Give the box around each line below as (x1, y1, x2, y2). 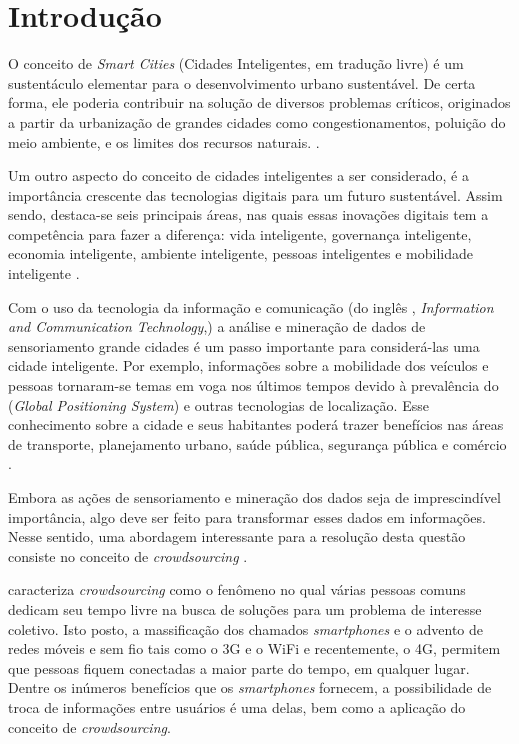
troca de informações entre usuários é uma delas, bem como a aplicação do (8, 696, 466, 717)
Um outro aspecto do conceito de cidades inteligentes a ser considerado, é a (8, 165, 469, 186)
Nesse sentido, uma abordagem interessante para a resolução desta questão (8, 526, 466, 547)
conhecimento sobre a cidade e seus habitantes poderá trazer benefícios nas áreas (8, 414, 504, 435)
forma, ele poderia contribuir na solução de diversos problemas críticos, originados (8, 92, 511, 113)
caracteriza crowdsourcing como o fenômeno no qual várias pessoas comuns (8, 579, 466, 600)
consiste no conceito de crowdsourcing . (8, 545, 248, 566)
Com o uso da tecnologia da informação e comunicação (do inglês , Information (8, 296, 494, 317)
